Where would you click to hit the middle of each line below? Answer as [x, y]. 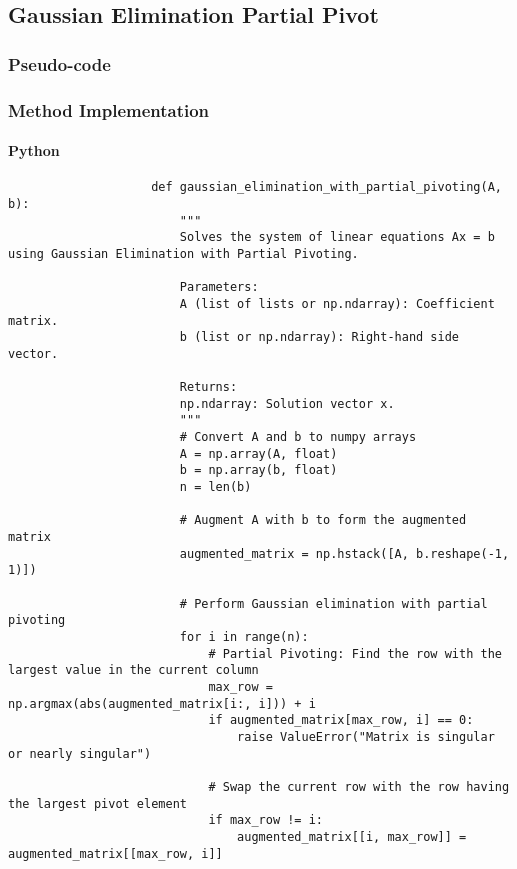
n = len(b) [215, 487]
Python [34, 150]
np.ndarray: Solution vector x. [287, 403]
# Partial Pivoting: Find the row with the [355, 653]
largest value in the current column [133, 670]
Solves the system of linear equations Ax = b [337, 237]
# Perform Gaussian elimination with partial [333, 603]
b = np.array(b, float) [258, 470]
